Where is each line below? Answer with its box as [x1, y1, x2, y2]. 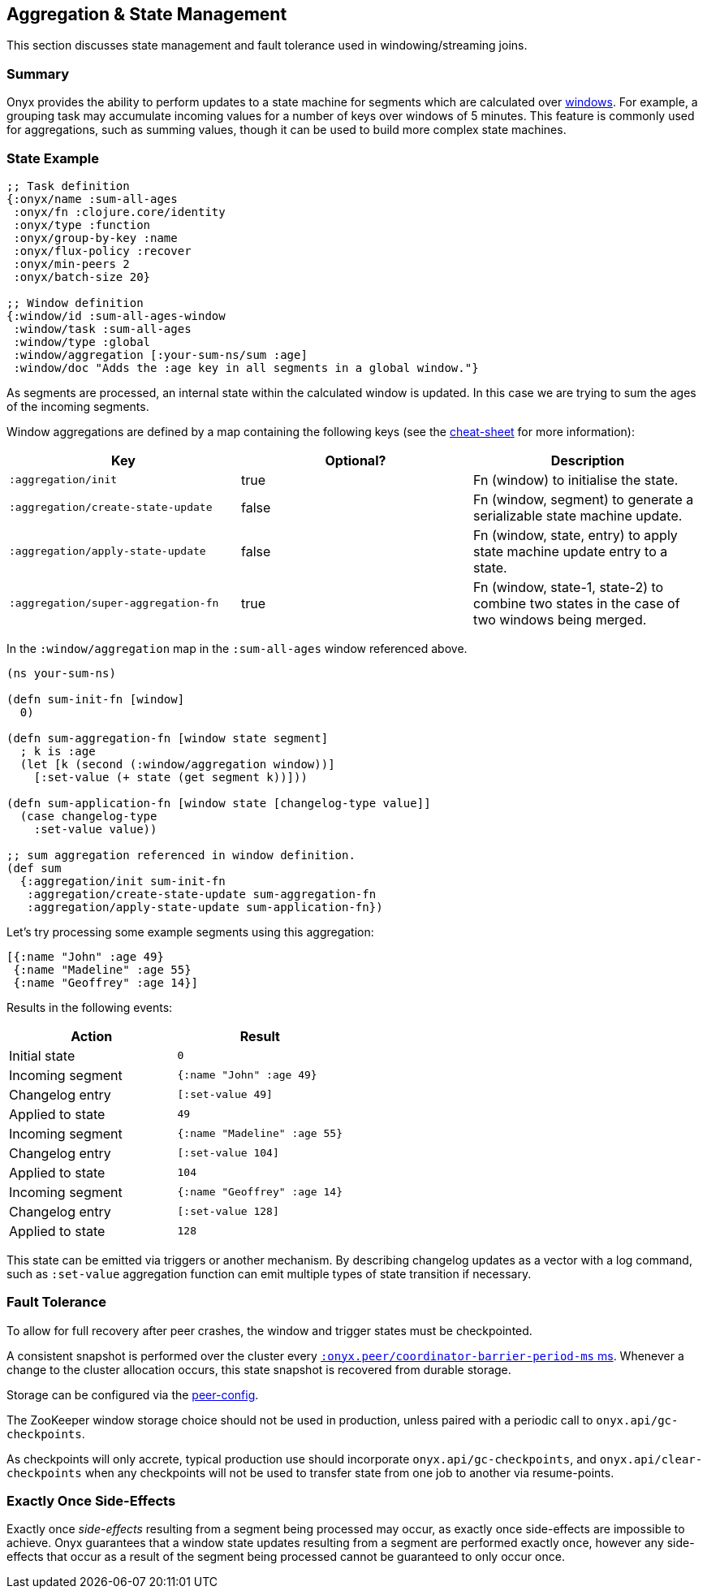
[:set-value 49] [177, 1088, 273, 1101]
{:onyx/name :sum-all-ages [6, 192, 178, 205]
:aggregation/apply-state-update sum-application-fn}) [27, 900, 383, 914]
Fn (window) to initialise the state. [472, 471, 679, 488]
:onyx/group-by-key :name [13, 231, 178, 244]
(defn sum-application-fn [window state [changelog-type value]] [6, 796, 431, 810]
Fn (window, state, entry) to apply [472, 526, 678, 543]
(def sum [6, 861, 62, 875]
